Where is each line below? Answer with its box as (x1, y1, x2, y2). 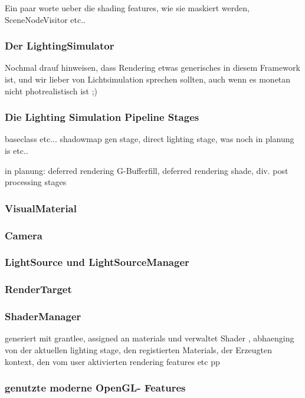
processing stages (5, 176, 67, 188)
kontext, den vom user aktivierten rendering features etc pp (5, 355, 220, 367)
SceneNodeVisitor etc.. (5, 13, 86, 25)
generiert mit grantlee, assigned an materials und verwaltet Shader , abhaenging (5, 332, 294, 344)
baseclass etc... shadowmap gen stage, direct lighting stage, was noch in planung (5, 133, 294, 145)
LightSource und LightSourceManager (5, 255, 189, 269)
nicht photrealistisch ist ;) (5, 84, 97, 97)
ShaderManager (5, 309, 81, 324)
